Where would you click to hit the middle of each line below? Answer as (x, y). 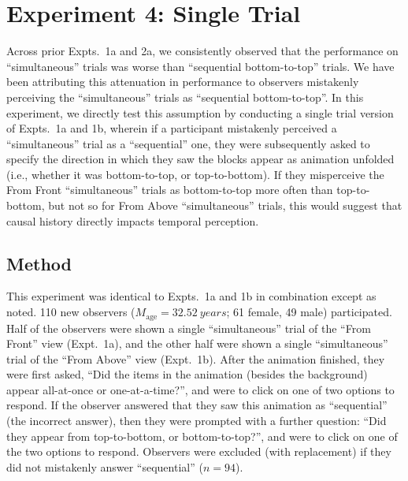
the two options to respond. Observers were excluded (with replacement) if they (199, 451)
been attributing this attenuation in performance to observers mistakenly (183, 82)
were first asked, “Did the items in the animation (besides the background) (187, 374)
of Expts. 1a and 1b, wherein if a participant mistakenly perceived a (172, 128)
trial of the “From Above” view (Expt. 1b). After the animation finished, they (196, 358)
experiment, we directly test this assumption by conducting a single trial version (200, 112)
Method (39, 263)
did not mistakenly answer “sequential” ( (105, 466)
